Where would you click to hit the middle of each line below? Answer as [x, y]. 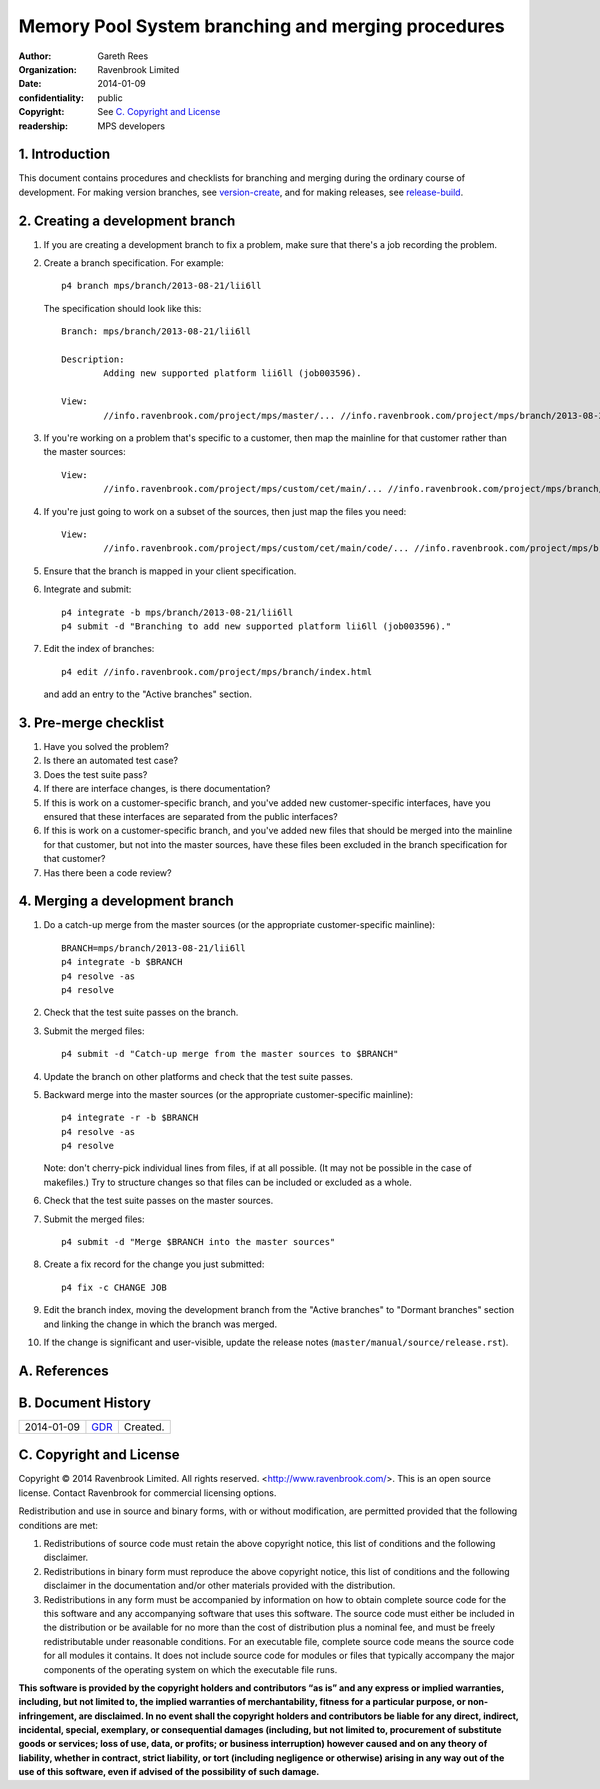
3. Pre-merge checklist [91, 722]
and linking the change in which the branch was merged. [160, 1324]
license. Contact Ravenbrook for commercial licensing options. [147, 1492]
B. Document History [85, 1402]
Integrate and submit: [87, 589]
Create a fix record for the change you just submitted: [154, 1264]
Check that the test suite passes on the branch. [141, 1012]
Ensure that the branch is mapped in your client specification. [170, 571]
